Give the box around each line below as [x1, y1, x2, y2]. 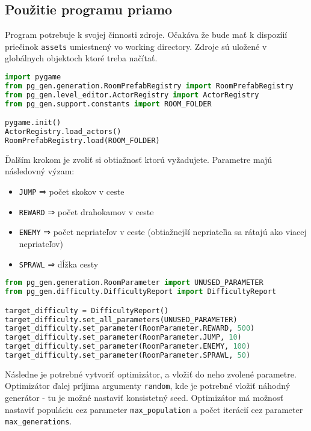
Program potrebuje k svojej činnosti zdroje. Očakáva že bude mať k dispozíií [5, 28, 288, 41]
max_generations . [5, 415, 72, 427]
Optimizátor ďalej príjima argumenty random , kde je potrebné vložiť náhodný [5, 379, 291, 392]
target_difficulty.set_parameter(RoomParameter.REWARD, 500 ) [5, 324, 255, 333]
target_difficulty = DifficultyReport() [5, 306, 169, 315]
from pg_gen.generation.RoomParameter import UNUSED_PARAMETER [5, 278, 263, 287]
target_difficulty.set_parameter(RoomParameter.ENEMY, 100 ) [5, 342, 251, 351]
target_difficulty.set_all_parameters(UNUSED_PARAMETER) [5, 315, 238, 324]
